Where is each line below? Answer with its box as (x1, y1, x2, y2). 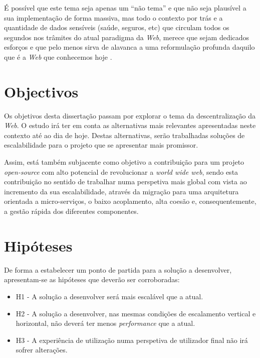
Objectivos (4, 81, 79, 101)
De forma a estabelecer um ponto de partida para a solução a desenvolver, (4, 264, 232, 275)
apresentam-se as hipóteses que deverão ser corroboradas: (4, 274, 180, 285)
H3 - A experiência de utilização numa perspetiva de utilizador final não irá (16, 334, 248, 345)
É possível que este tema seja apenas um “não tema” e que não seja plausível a (4, 3, 246, 13)
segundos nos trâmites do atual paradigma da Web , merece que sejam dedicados (4, 32, 249, 42)
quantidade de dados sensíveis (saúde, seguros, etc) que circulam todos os (4, 22, 229, 33)
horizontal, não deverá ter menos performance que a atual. (16, 318, 195, 328)
